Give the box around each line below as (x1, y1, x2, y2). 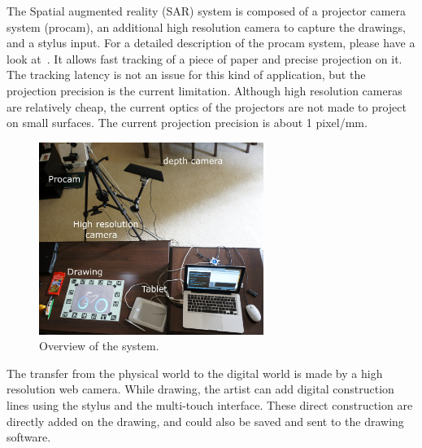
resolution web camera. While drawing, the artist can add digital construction (7, 380, 394, 397)
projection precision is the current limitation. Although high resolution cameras (7, 81, 402, 99)
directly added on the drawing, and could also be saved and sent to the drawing (7, 412, 404, 429)
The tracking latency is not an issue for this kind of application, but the (7, 66, 366, 83)
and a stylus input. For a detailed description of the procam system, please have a (7, 34, 415, 51)
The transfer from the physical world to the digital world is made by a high (7, 364, 383, 381)
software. (7, 428, 51, 446)
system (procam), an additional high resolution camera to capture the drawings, (7, 18, 406, 35)
